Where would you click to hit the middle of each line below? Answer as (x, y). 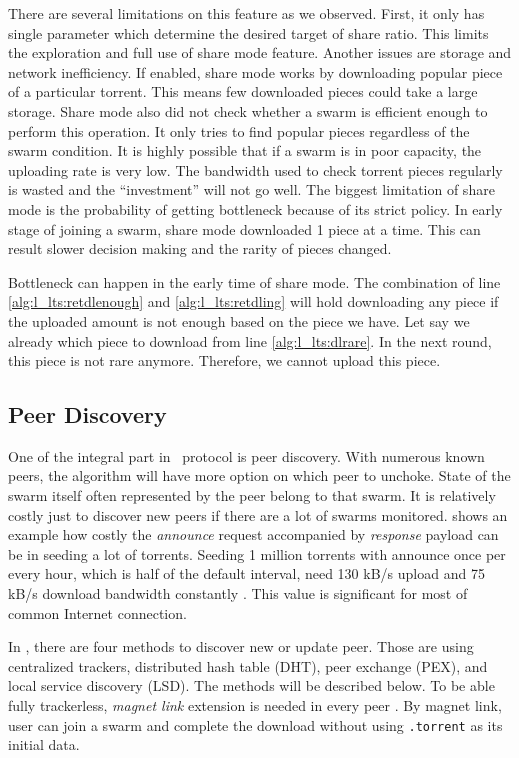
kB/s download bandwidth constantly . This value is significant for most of (238, 593)
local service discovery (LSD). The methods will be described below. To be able (251, 685)
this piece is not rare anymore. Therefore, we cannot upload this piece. (224, 360)
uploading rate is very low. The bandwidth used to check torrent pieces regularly (255, 169)
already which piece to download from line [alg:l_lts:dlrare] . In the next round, (250, 340)
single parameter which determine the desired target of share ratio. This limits (248, 32)
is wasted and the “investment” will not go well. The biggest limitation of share (251, 189)
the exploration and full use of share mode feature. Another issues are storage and (260, 52)
